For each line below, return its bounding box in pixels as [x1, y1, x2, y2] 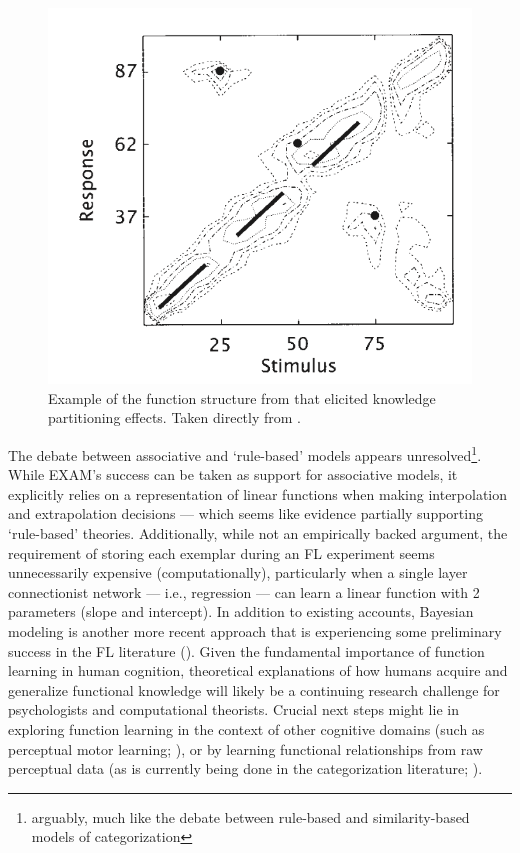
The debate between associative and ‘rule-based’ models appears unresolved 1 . [8, 441, 482, 465]
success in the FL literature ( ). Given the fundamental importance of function [8, 640, 485, 661]
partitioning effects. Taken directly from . [48, 407, 301, 428]
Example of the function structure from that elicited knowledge [48, 387, 436, 408]
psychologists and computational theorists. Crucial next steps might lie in [8, 699, 459, 720]
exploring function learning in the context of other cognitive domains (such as [8, 718, 485, 739]
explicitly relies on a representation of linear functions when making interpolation [8, 483, 508, 504]
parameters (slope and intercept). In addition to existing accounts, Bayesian [8, 601, 474, 622]
